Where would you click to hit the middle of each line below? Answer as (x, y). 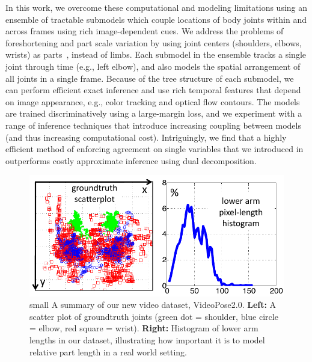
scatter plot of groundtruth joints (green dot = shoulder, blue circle (154, 316)
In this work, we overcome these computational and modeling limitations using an (157, 7)
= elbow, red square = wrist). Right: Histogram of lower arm (144, 328)
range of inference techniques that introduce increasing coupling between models (153, 125)
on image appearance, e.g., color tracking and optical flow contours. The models (153, 101)
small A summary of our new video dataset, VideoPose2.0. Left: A (153, 305)
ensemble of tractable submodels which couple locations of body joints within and (156, 19)
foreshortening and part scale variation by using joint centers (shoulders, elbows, (154, 42)
